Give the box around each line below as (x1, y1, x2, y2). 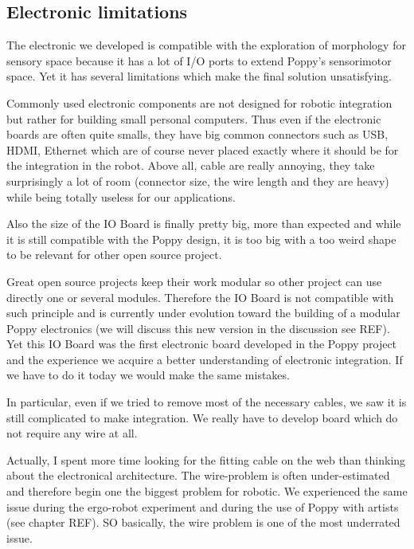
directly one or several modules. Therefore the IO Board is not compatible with (6, 288, 394, 305)
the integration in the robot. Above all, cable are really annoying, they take (6, 157, 375, 174)
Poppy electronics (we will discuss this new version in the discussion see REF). (6, 320, 390, 336)
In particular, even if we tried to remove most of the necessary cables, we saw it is (6, 394, 407, 410)
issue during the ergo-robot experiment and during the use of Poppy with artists (6, 498, 399, 515)
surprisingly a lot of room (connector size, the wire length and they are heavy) (6, 172, 389, 189)
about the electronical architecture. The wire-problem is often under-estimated (6, 467, 390, 484)
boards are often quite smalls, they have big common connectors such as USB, (6, 126, 389, 143)
